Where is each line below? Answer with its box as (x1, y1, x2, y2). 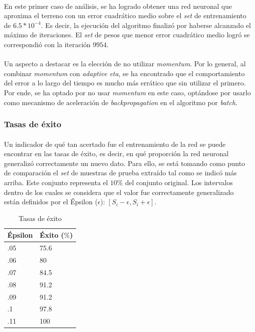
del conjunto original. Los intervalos (125, 177, 233, 187)
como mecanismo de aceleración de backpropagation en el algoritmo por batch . (4, 97, 237, 107)
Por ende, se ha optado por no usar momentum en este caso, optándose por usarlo (4, 87, 251, 97)
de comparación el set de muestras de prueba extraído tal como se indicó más (4, 167, 237, 178)
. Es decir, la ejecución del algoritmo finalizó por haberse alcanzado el (41, 20, 251, 30)
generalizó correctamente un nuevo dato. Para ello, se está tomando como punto (4, 158, 245, 168)
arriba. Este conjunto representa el (4, 177, 108, 187)
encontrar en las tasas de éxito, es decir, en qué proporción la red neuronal (4, 148, 229, 159)
